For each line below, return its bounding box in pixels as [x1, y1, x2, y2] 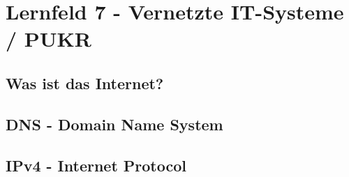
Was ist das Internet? [6, 72, 164, 93]
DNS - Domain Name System [6, 113, 223, 134]
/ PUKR [6, 24, 92, 53]
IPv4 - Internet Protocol [6, 154, 187, 176]
